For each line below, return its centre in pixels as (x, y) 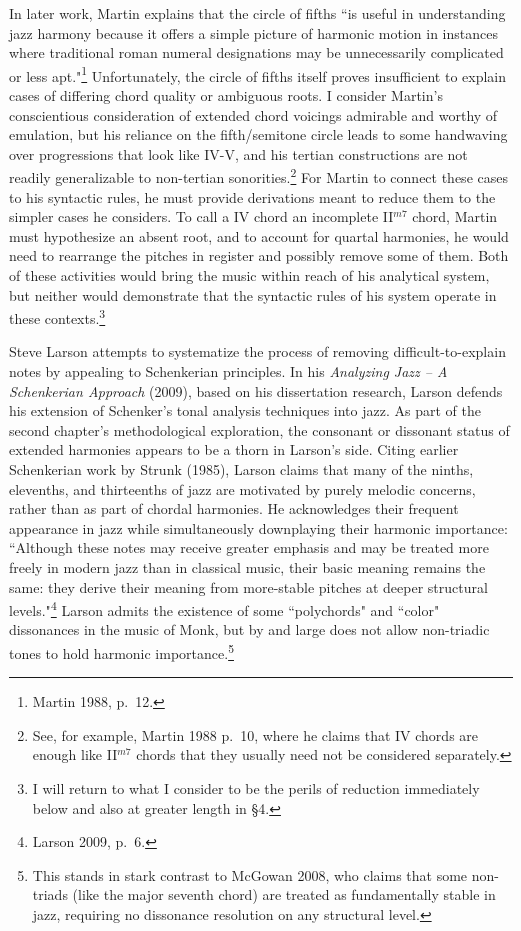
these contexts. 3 (57, 316)
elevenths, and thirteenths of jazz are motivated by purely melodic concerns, (242, 488)
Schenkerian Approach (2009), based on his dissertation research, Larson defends (256, 390)
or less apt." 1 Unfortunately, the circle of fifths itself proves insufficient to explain (258, 74)
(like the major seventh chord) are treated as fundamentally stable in (284, 894)
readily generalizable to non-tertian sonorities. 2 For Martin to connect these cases (258, 176)
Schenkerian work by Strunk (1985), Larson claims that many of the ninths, (241, 469)
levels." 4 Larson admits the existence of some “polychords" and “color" (224, 608)
